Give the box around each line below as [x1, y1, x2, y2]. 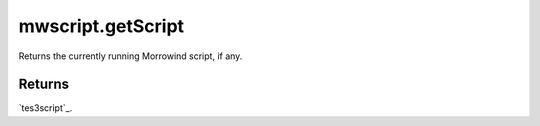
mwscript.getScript [18, 15, 185, 37]
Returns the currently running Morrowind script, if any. [18, 50, 243, 62]
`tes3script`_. [18, 102, 73, 114]
